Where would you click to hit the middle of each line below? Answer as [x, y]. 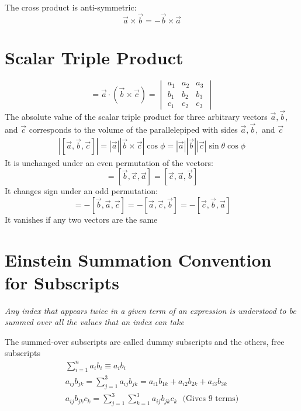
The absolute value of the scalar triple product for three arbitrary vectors [136, 117]
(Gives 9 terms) [211, 399]
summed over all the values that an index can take [94, 322]
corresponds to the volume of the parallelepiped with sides [133, 129]
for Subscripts [62, 282]
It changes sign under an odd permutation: [81, 191]
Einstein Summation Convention [138, 259]
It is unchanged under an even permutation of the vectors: [109, 162]
